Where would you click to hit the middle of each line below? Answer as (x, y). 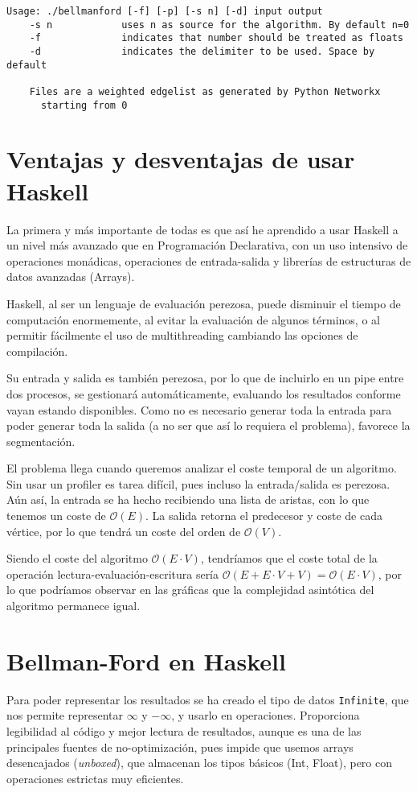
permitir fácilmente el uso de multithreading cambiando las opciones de (182, 335)
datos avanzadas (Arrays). (71, 276)
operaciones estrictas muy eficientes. (95, 778)
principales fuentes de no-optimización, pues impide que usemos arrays (180, 747)
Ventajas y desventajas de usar (181, 159)
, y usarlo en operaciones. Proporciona (266, 715)
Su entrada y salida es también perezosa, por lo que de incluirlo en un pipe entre (205, 378)
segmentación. (41, 441)
